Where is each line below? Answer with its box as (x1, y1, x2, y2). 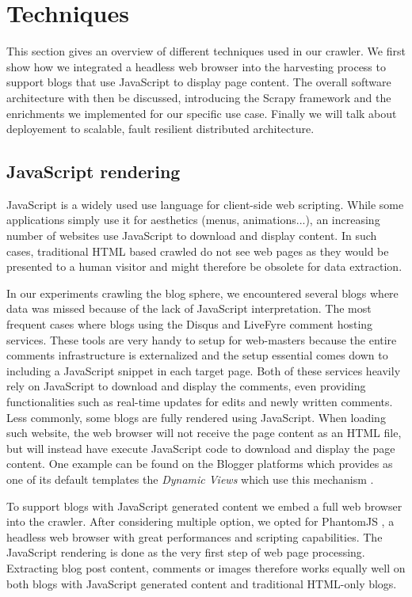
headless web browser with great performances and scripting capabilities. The (6, 528, 383, 545)
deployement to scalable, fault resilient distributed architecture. (6, 120, 315, 137)
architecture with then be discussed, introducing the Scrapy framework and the (6, 89, 391, 105)
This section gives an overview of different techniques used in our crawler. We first (6, 43, 406, 59)
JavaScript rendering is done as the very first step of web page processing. (6, 544, 365, 561)
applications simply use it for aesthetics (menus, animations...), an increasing (6, 211, 380, 228)
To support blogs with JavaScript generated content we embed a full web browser (6, 497, 402, 514)
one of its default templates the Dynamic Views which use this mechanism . (6, 470, 374, 487)
